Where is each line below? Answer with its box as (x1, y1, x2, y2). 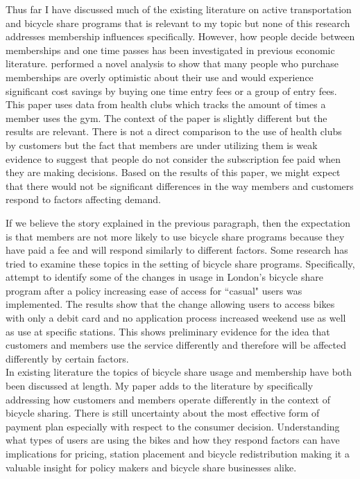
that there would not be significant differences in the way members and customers (6, 178, 354, 193)
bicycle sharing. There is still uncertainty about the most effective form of (6, 406, 320, 420)
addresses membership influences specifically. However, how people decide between (6, 29, 355, 44)
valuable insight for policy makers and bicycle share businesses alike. (6, 460, 297, 474)
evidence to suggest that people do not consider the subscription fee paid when (6, 151, 341, 166)
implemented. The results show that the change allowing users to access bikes (6, 297, 335, 311)
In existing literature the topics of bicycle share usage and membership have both (6, 365, 352, 379)
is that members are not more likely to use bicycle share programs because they (6, 229, 345, 243)
